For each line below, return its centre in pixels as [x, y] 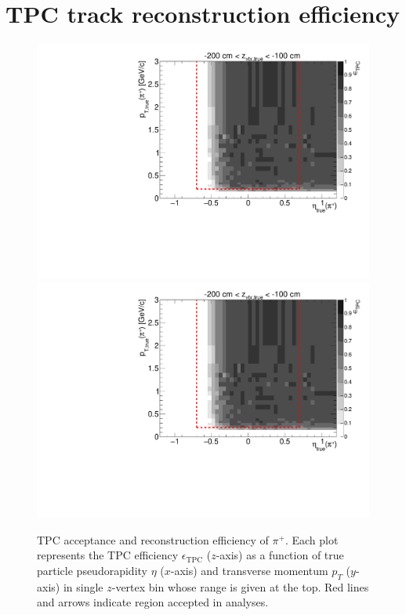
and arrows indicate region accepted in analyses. [153, 602]
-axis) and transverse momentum [249, 570]
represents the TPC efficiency [108, 555]
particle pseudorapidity [92, 570]
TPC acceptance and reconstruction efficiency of [153, 539]
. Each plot [312, 539]
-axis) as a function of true [280, 555]
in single [83, 586]
